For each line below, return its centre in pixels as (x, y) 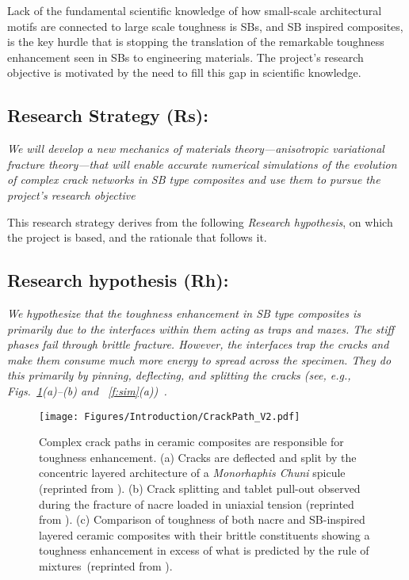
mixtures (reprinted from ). (106, 565)
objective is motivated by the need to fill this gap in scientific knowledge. (184, 72)
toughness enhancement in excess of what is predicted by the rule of (204, 550)
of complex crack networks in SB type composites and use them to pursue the (194, 179)
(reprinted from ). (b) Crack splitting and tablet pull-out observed (200, 488)
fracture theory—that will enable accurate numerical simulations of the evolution (202, 164)
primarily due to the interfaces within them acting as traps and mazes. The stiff (201, 328)
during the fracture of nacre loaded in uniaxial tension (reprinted (197, 504)
